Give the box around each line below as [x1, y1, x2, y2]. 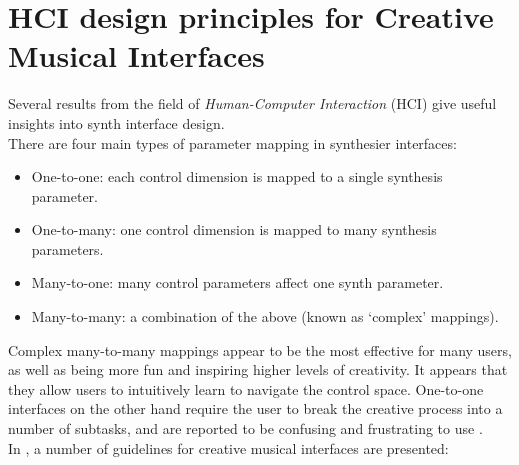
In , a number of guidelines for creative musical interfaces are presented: [8, 437, 449, 458]
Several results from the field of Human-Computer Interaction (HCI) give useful [8, 93, 497, 114]
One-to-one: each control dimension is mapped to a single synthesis [31, 166, 443, 187]
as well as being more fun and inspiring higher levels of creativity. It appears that [8, 359, 508, 380]
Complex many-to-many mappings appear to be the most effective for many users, [8, 339, 512, 360]
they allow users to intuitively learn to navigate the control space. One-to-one [8, 378, 484, 399]
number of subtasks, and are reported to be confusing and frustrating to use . [8, 418, 483, 439]
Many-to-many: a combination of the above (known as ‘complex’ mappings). [31, 306, 499, 327]
